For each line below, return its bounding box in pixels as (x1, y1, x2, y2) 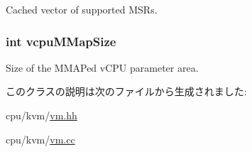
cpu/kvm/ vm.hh (6, 108, 77, 122)
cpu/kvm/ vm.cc (6, 131, 75, 146)
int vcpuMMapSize (6, 32, 116, 50)
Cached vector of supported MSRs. (6, 2, 158, 16)
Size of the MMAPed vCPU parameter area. (6, 60, 199, 75)
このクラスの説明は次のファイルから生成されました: (6, 84, 247, 99)
